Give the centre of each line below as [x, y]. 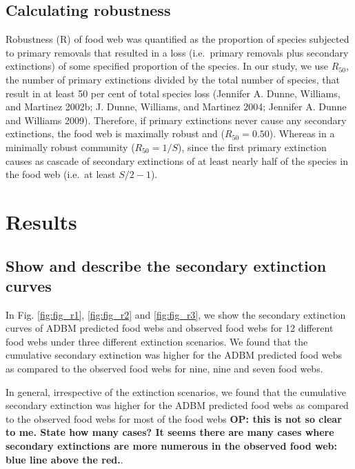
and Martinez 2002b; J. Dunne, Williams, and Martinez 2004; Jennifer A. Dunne [176, 107]
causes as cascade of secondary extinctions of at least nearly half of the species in [177, 160]
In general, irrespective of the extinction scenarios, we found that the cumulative [176, 391]
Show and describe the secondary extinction [166, 265]
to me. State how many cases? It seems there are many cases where [170, 432]
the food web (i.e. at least [61, 174]
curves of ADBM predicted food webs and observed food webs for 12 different [170, 328]
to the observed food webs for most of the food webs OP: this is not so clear [174, 418]
